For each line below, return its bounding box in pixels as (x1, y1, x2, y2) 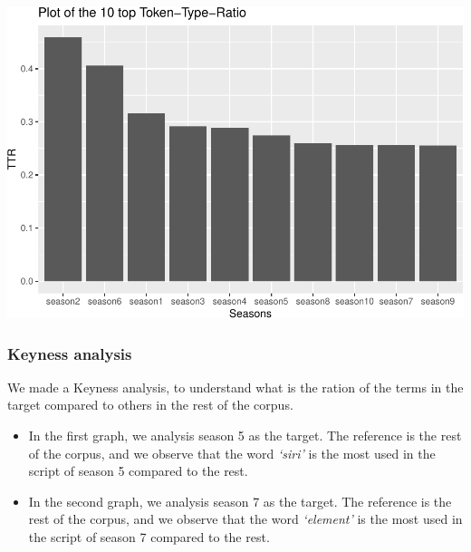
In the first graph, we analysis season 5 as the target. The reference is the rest (28, 426, 462, 445)
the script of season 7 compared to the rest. (28, 528, 270, 546)
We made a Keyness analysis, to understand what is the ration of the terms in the (7, 377, 464, 396)
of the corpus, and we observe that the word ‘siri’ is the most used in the (28, 443, 436, 462)
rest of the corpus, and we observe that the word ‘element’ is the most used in (28, 509, 463, 528)
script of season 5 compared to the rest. (28, 461, 248, 480)
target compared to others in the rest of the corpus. (7, 395, 293, 414)
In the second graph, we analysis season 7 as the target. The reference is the (28, 491, 452, 510)
